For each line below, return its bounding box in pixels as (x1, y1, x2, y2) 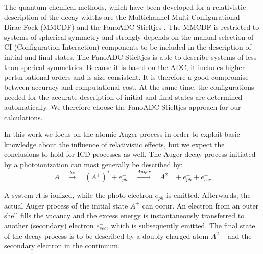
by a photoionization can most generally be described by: (4, 158, 183, 169)
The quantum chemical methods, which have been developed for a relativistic (4, 2, 246, 12)
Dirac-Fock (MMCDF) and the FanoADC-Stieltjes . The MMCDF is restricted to (4, 21, 259, 32)
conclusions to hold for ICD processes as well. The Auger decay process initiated (4, 149, 256, 159)
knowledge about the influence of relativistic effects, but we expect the (4, 138, 225, 149)
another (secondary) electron (4, 220, 94, 230)
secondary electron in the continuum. (4, 240, 120, 251)
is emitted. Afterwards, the (166, 190, 251, 200)
